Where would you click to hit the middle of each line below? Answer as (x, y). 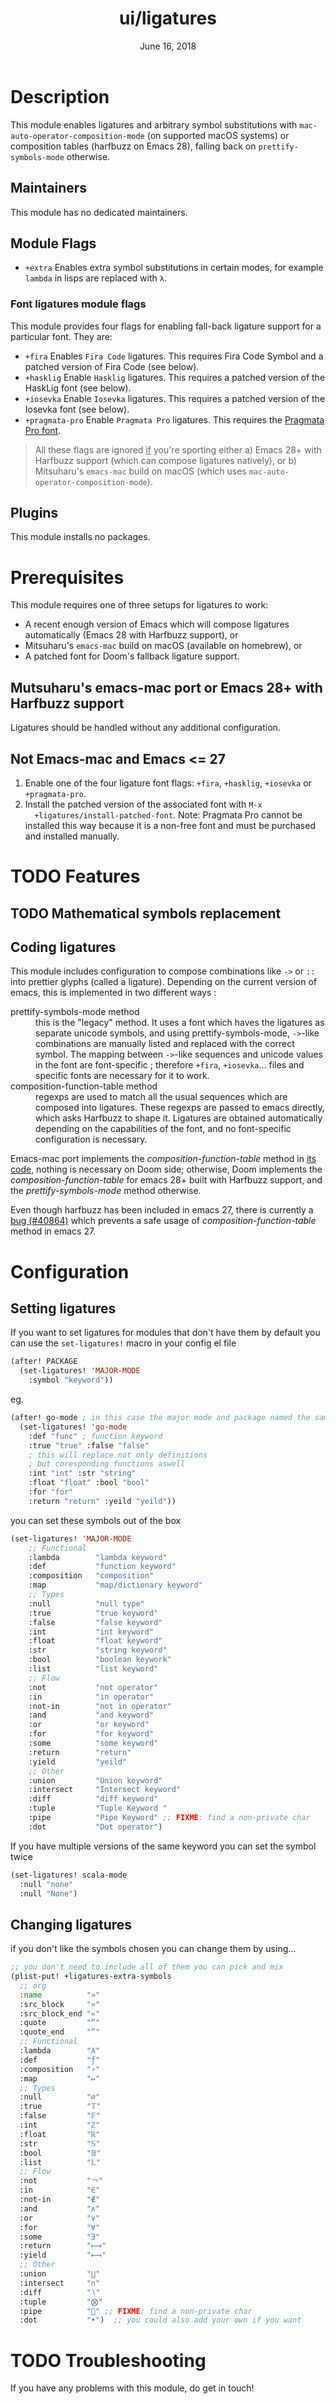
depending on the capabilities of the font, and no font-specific (163, 1129)
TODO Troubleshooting (108, 2360)
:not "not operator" (93, 1687)
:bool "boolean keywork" (100, 1660)
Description (60, 96)
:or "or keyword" (89, 1725)
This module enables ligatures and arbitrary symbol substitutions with (154, 124)
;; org (33, 1985)
